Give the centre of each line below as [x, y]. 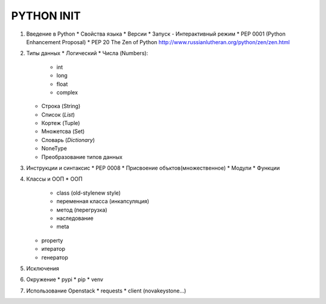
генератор [55, 257]
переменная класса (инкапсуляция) [103, 201]
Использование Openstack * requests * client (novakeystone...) [106, 291]
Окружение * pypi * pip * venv [65, 280]
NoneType [54, 149]
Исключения [43, 268]
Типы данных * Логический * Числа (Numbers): [87, 53]
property [52, 240]
